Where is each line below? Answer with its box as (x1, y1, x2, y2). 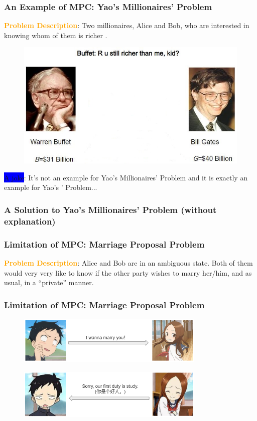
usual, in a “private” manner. (4, 277, 94, 288)
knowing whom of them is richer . (4, 30, 107, 40)
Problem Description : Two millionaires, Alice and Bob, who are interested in (4, 20, 249, 31)
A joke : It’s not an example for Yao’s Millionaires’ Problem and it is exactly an (4, 172, 248, 182)
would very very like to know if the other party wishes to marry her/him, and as (4, 267, 252, 278)
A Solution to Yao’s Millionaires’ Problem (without (4, 203, 217, 216)
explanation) (4, 215, 56, 227)
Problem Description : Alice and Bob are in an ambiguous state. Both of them (4, 257, 253, 268)
